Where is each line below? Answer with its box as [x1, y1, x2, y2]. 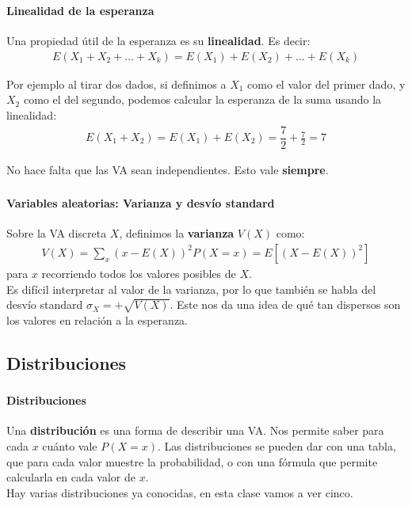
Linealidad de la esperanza [6, 2, 154, 18]
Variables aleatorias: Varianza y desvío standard [6, 195, 275, 211]
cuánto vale [42, 438, 97, 455]
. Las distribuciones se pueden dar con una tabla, [157, 438, 396, 455]
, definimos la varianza [119, 225, 235, 242]
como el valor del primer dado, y [247, 75, 406, 92]
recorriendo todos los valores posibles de [41, 264, 236, 281]
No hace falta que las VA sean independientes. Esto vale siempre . [6, 161, 329, 177]
